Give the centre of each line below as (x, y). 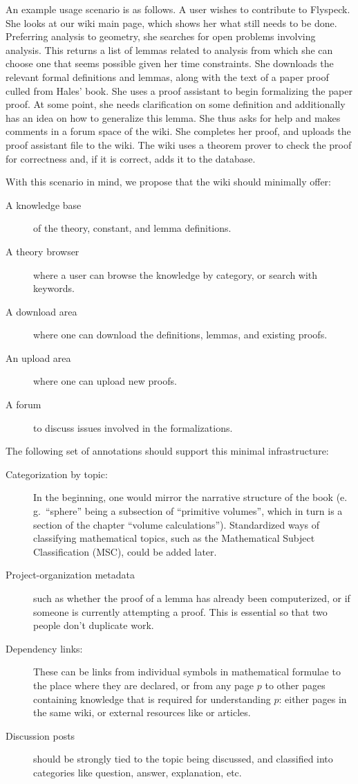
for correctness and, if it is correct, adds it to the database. (131, 158)
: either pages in (313, 699)
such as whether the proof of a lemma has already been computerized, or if (192, 598)
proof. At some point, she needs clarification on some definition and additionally (176, 104)
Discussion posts (40, 735)
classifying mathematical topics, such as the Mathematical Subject (174, 538)
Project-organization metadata (70, 575)
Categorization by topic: (57, 474)
